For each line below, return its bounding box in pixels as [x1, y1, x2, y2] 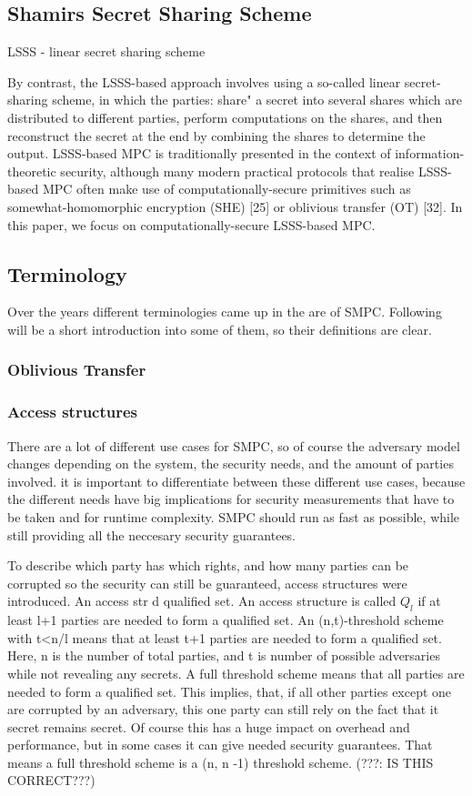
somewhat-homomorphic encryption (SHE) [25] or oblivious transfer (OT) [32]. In [7, 196, 463, 216]
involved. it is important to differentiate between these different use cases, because [7, 471, 466, 490]
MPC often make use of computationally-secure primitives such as [42, 179, 411, 198]
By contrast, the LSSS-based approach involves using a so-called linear [7, 72, 401, 91]
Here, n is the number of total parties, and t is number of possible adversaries [7, 646, 440, 665]
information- [395, 144, 465, 163]
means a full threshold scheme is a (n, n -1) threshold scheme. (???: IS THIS [7, 752, 434, 771]
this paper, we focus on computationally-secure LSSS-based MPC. [7, 215, 376, 234]
